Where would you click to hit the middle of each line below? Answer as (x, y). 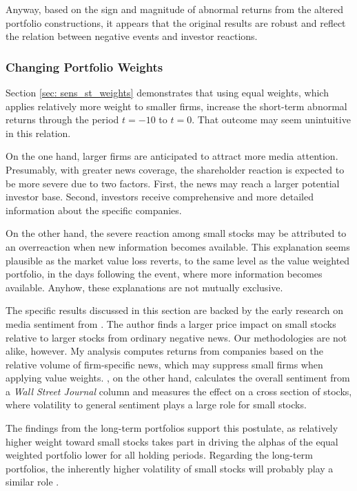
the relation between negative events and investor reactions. (132, 36)
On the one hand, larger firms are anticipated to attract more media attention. (172, 156)
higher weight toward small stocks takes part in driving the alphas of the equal (172, 441)
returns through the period (62, 119)
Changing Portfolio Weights (84, 66)
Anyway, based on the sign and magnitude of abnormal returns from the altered (175, 9)
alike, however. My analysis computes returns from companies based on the (165, 351)
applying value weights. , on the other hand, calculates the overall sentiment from (178, 378)
